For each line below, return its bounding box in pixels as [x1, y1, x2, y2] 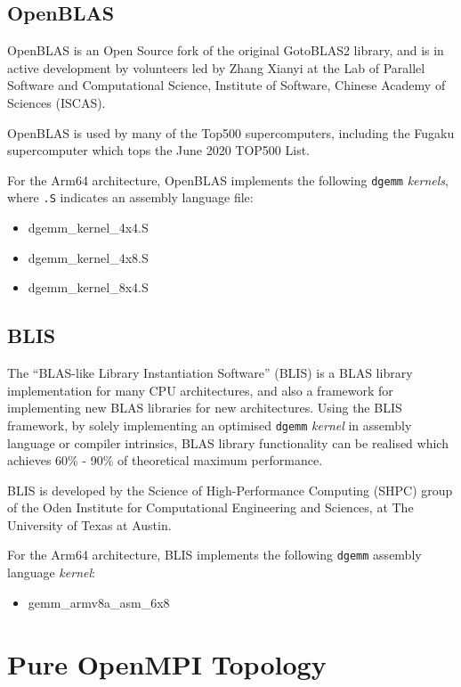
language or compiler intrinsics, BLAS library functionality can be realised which [7, 433, 449, 452]
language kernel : [7, 563, 95, 582]
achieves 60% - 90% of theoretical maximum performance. [7, 451, 323, 470]
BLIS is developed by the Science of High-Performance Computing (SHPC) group [7, 480, 453, 499]
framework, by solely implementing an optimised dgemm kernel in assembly [7, 415, 412, 434]
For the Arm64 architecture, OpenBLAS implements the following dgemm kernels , [7, 170, 449, 189]
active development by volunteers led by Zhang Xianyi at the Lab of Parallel [7, 58, 425, 77]
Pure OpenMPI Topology [7, 645, 327, 682]
